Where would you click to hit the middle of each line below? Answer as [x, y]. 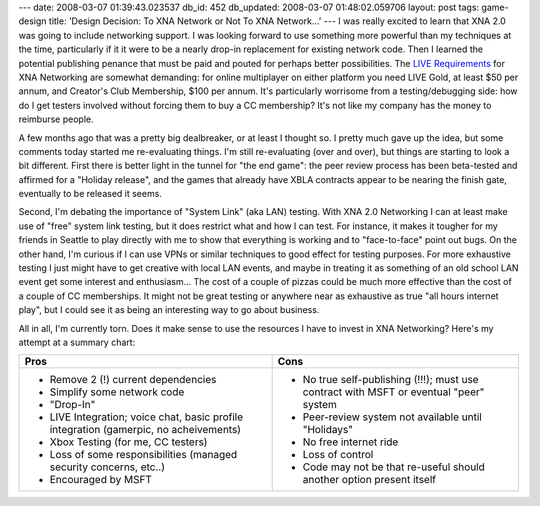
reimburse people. [56, 119]
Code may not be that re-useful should [393, 467]
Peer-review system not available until [392, 417]
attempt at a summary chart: [77, 342]
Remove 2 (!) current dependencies [133, 380]
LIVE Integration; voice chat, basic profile [146, 417]
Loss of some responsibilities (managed [143, 455]
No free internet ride [350, 442]
